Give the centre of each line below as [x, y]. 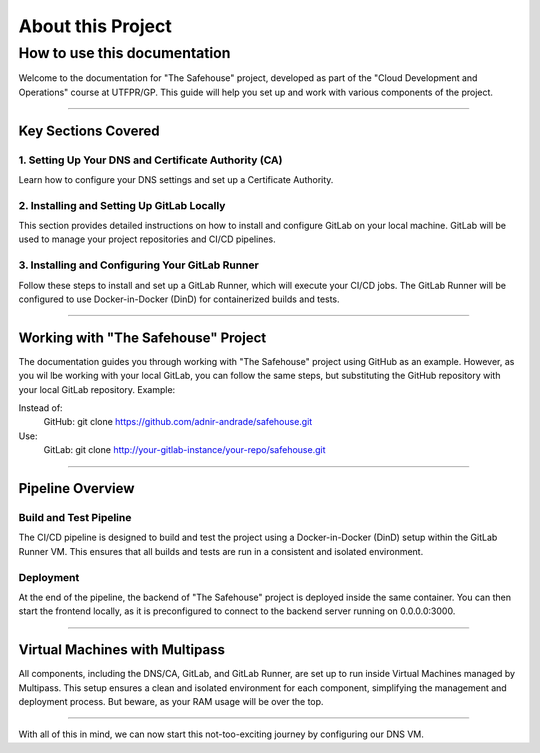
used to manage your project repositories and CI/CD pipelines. [147, 239]
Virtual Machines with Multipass [121, 650]
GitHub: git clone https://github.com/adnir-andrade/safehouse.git [178, 422]
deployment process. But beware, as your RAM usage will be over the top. [171, 702]
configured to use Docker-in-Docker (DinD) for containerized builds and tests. [179, 299]
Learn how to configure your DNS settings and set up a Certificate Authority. [176, 179]
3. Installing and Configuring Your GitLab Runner [138, 265]
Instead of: [41, 408]
